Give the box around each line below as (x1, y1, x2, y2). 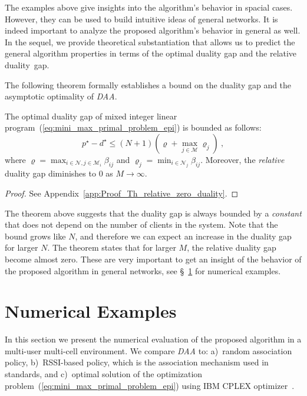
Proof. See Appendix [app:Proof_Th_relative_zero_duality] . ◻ (5, 187, 239, 199)
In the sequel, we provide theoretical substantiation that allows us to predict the (5, 35, 295, 48)
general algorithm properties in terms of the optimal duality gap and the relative (5, 47, 297, 59)
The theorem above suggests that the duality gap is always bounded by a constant (5, 207, 302, 219)
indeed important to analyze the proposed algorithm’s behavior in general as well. (5, 24, 301, 36)
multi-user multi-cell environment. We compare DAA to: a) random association (5, 344, 292, 357)
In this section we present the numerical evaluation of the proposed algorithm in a (5, 333, 302, 345)
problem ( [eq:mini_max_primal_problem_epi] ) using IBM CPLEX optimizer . (5, 379, 295, 391)
